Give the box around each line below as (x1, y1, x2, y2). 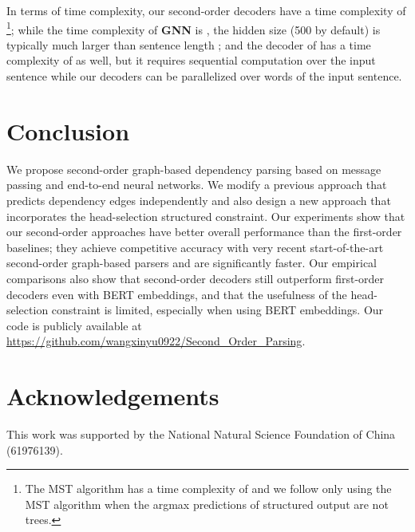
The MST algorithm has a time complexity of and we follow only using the (25, 480, 392, 497)
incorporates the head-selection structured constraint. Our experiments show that (6, 207, 405, 224)
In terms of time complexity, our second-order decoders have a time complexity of (6, 2, 406, 18)
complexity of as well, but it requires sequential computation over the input (6, 52, 376, 69)
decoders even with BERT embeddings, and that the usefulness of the (6, 286, 347, 302)
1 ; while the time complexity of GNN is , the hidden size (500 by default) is (6, 18, 381, 37)
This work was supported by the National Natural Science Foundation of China (6, 426, 396, 442)
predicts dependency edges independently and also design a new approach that (6, 191, 391, 208)
